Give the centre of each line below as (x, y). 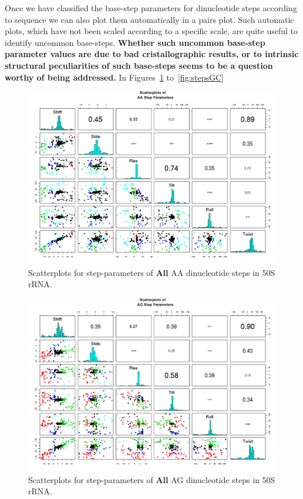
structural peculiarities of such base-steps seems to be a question (139, 65)
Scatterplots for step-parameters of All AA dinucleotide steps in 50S (152, 272)
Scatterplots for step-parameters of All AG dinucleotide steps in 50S (152, 479)
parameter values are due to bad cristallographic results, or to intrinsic (152, 54)
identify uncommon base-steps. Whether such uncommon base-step (135, 42)
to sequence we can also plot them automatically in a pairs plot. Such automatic (149, 19)
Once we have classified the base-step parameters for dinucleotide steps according (151, 8)
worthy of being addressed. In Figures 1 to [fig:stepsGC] (115, 77)
